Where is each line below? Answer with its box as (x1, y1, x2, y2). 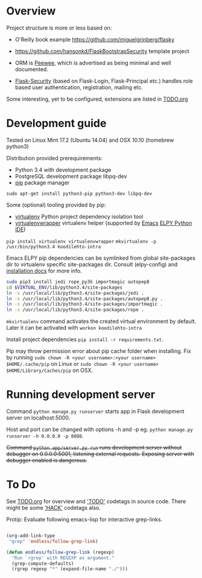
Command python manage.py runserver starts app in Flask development (6, 408, 185, 415)
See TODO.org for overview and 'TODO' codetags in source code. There (6, 498, 186, 504)
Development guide (6, 116, 107, 130)
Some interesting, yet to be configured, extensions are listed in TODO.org (6, 95, 188, 102)
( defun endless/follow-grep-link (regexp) (6, 549, 115, 555)
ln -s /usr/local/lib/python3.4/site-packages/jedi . (6, 290, 145, 296)
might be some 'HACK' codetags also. (6, 504, 101, 511)
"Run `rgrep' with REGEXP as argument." (11, 554, 115, 561)
